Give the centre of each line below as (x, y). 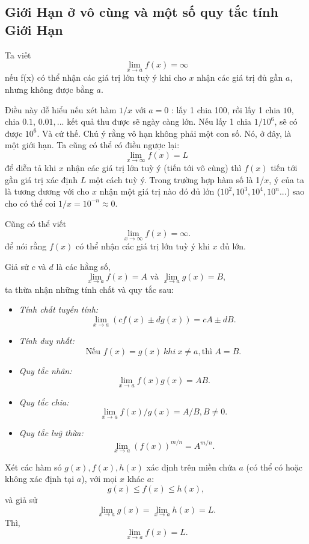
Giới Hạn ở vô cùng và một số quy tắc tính (142, 12)
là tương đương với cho (47, 191)
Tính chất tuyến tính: (59, 309)
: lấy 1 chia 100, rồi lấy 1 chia (226, 109)
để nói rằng (26, 246)
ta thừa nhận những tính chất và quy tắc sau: (89, 289)
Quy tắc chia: (44, 402)
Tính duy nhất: (47, 341)
